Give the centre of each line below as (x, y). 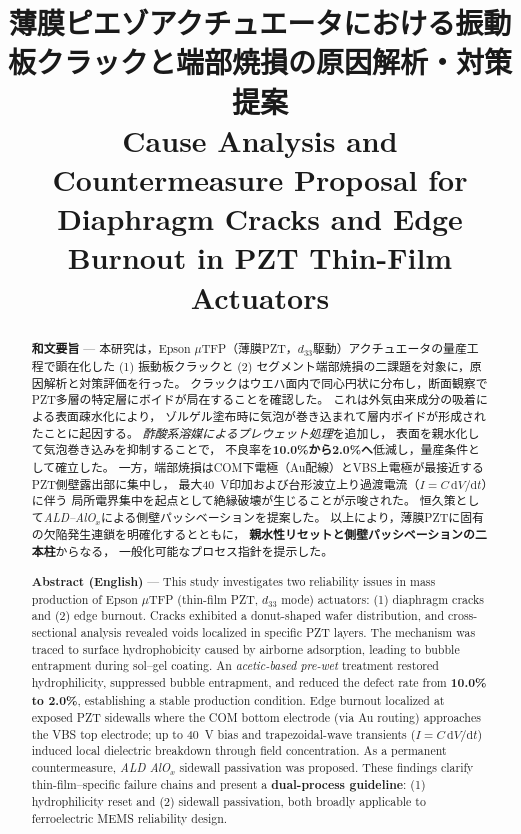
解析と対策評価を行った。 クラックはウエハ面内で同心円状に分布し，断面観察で (265, 382)
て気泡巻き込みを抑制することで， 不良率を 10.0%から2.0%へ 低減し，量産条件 (250, 450)
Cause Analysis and (260, 139)
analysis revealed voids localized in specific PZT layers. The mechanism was (278, 631)
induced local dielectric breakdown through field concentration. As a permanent (239, 750)
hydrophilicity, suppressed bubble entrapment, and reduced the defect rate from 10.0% (259, 682)
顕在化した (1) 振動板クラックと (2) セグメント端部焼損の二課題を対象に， (262, 366)
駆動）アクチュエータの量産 (389, 348)
